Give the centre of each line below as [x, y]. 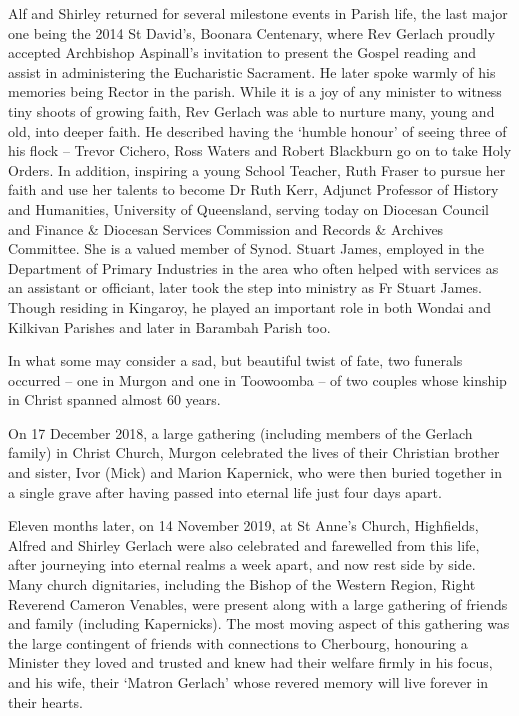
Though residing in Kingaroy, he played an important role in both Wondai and [249, 306]
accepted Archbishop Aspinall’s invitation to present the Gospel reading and [242, 52]
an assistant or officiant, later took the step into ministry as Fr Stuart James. [245, 287]
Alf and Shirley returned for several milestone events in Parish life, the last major [258, 13]
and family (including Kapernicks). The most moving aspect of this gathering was [259, 623]
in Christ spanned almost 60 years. [114, 399]
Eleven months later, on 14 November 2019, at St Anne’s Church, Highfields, [243, 525]
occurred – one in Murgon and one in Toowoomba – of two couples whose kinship [257, 379]
